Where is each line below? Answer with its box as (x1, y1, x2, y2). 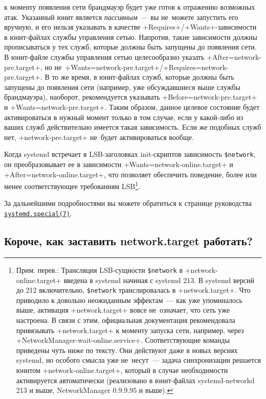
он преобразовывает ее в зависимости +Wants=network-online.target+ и (4, 158, 233, 169)
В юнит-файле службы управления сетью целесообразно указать (4, 51, 205, 62)
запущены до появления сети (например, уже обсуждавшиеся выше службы (4, 81, 240, 92)
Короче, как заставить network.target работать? (4, 233, 253, 249)
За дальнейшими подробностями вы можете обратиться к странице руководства (4, 198, 252, 208)
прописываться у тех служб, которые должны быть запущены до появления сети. (4, 41, 257, 52)
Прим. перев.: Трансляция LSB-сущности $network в (16, 264, 183, 275)
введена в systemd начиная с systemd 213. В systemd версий (63, 274, 254, 285)
